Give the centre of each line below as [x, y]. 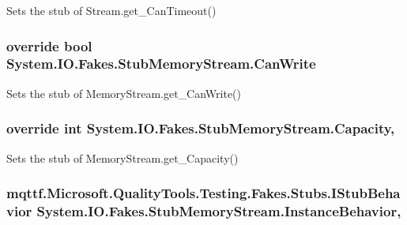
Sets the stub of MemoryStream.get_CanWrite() [124, 93]
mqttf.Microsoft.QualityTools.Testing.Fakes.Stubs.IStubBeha [203, 193]
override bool [49, 45]
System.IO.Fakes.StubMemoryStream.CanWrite [161, 64]
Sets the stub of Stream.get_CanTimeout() [111, 10]
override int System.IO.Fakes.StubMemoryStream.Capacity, [201, 128]
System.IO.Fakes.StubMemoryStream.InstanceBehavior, [219, 210]
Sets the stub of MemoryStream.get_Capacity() [122, 157]
